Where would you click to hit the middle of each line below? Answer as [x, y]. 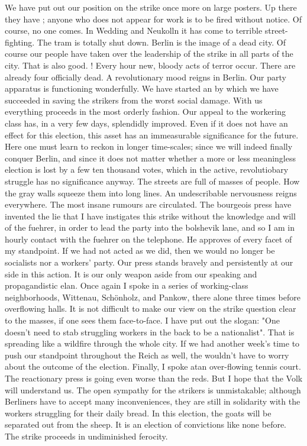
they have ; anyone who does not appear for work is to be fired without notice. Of [153, 19]
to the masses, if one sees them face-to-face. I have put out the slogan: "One [142, 320]
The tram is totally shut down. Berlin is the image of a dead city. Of [161, 42]
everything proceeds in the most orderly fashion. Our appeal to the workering [145, 112]
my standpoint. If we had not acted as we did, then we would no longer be [140, 251]
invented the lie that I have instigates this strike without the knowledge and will [150, 216]
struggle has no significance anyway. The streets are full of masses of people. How [152, 181]
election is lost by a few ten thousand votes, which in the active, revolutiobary [147, 169]
